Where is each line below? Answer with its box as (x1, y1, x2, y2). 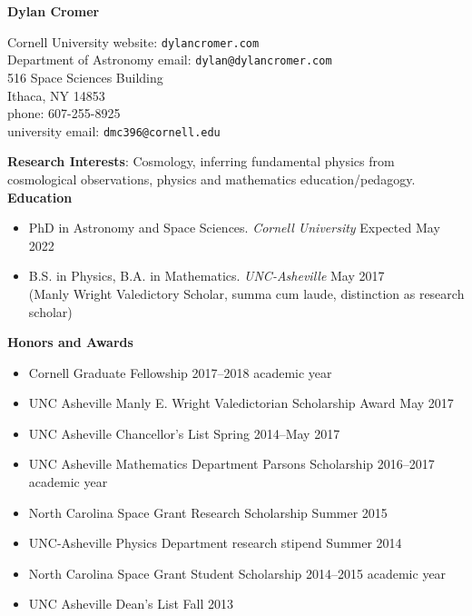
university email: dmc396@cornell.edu (7, 121, 221, 140)
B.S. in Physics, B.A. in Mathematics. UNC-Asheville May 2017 (28, 266, 385, 285)
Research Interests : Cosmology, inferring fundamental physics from (7, 152, 395, 171)
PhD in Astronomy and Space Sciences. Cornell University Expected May (28, 218, 440, 237)
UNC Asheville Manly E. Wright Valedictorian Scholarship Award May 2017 (28, 393, 454, 412)
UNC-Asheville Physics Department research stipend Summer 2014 (28, 533, 402, 552)
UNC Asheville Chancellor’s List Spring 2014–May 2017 (28, 423, 340, 442)
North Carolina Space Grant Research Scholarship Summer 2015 (28, 502, 388, 522)
